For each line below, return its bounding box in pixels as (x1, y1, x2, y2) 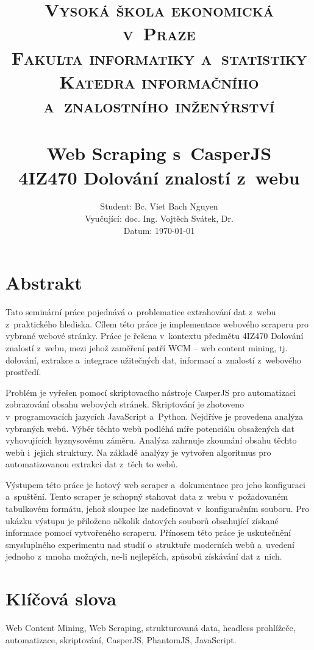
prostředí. (5, 365, 41, 378)
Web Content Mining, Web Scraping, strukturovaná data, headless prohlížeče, (5, 621, 296, 634)
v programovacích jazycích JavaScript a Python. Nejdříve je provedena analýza (5, 409, 303, 422)
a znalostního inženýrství (43, 92, 275, 117)
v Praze (123, 21, 196, 46)
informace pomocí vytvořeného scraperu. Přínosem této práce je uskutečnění (5, 526, 291, 539)
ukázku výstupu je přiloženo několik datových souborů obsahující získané (5, 514, 279, 527)
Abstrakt (5, 270, 82, 295)
